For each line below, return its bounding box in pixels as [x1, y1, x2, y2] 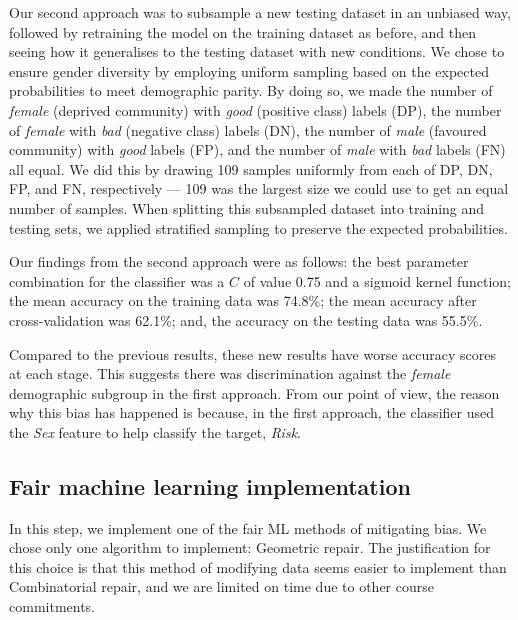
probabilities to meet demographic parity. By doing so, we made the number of [9, 80, 493, 101]
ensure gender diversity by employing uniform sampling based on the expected [9, 60, 489, 81]
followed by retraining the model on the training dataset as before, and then [9, 21, 477, 42]
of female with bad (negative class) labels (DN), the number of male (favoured [9, 119, 487, 140]
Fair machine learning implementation [9, 470, 411, 501]
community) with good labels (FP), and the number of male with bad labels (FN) [9, 139, 506, 160]
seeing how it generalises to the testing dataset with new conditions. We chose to [9, 41, 505, 62]
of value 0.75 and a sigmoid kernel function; [243, 270, 511, 291]
